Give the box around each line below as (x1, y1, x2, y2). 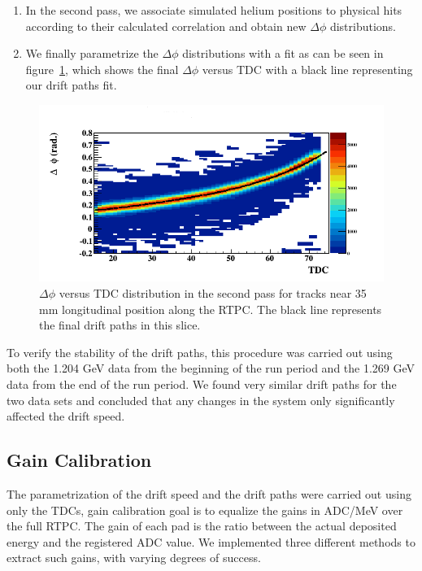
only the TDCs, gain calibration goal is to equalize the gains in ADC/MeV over (7, 501, 403, 518)
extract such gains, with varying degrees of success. (7, 549, 261, 566)
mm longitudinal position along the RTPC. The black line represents (39, 300, 382, 317)
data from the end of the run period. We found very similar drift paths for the (7, 375, 397, 392)
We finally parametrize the (25, 45, 159, 62)
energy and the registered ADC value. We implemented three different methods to (7, 533, 415, 550)
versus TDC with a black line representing (202, 60, 413, 77)
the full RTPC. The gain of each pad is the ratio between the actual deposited (7, 517, 397, 534)
